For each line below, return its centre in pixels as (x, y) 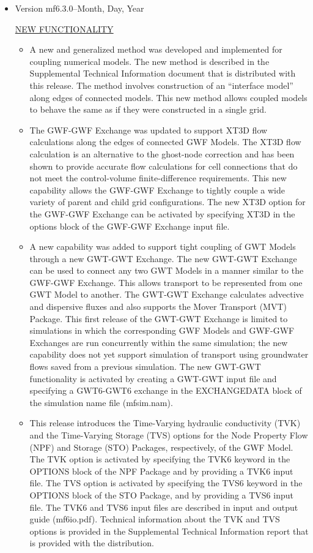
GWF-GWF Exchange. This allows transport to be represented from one (166, 282)
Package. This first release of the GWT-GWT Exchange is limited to (159, 318)
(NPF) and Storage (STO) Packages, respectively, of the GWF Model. (161, 447)
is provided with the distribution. (92, 543)
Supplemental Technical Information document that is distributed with (163, 73)
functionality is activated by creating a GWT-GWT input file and (153, 378)
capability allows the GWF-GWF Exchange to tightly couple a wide (157, 190)
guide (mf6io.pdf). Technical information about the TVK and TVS (155, 519)
